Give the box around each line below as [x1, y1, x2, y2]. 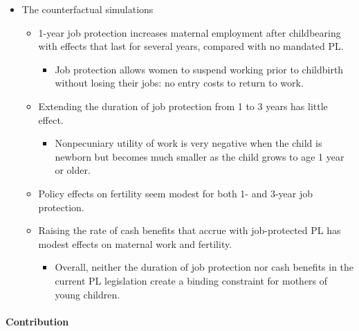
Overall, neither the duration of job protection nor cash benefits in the [55, 260, 354, 274]
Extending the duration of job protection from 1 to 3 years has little [38, 98, 328, 113]
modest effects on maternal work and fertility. [38, 236, 232, 251]
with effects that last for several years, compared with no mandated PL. [38, 39, 344, 53]
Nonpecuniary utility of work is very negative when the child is [55, 136, 322, 150]
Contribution [6, 314, 69, 328]
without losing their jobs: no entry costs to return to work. [55, 75, 304, 90]
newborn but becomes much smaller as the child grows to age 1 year [55, 149, 344, 163]
